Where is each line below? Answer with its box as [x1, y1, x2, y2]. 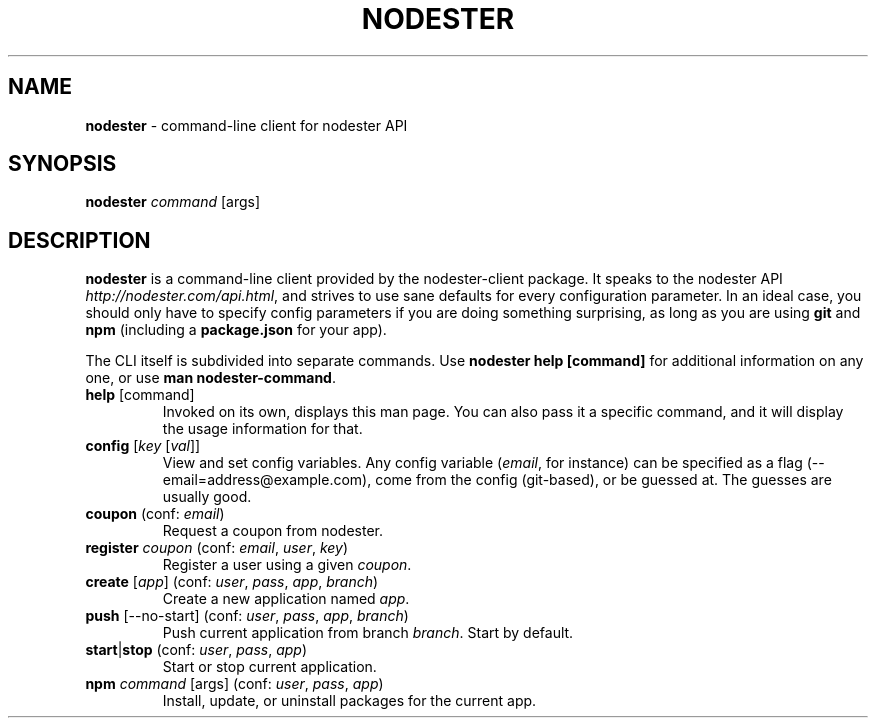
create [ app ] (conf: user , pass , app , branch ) [85, 573, 379, 591]
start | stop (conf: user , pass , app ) [85, 641, 308, 659]
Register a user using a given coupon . [162, 556, 412, 574]
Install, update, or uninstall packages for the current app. [162, 692, 537, 710]
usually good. [162, 488, 252, 506]
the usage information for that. [162, 420, 363, 438]
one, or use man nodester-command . [85, 369, 336, 387]
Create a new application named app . [162, 590, 410, 608]
